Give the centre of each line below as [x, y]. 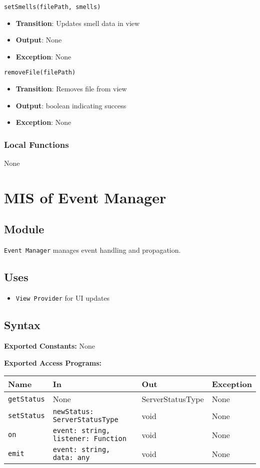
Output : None [39, 40]
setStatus [26, 416]
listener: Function [89, 439]
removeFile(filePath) [40, 73]
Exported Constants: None [49, 345]
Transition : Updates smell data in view [78, 23]
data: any [71, 458]
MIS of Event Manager [85, 197]
